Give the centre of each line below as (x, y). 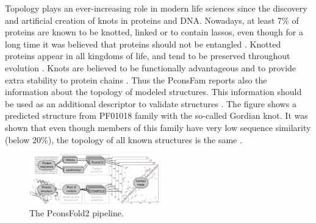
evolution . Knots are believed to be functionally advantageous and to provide (151, 67)
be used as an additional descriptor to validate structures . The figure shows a (151, 103)
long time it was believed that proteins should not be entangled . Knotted (143, 44)
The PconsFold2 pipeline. (77, 212)
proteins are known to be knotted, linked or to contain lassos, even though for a (154, 32)
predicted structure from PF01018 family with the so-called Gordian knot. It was (156, 115)
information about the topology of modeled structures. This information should (153, 92)
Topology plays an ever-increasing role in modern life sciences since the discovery (156, 8)
